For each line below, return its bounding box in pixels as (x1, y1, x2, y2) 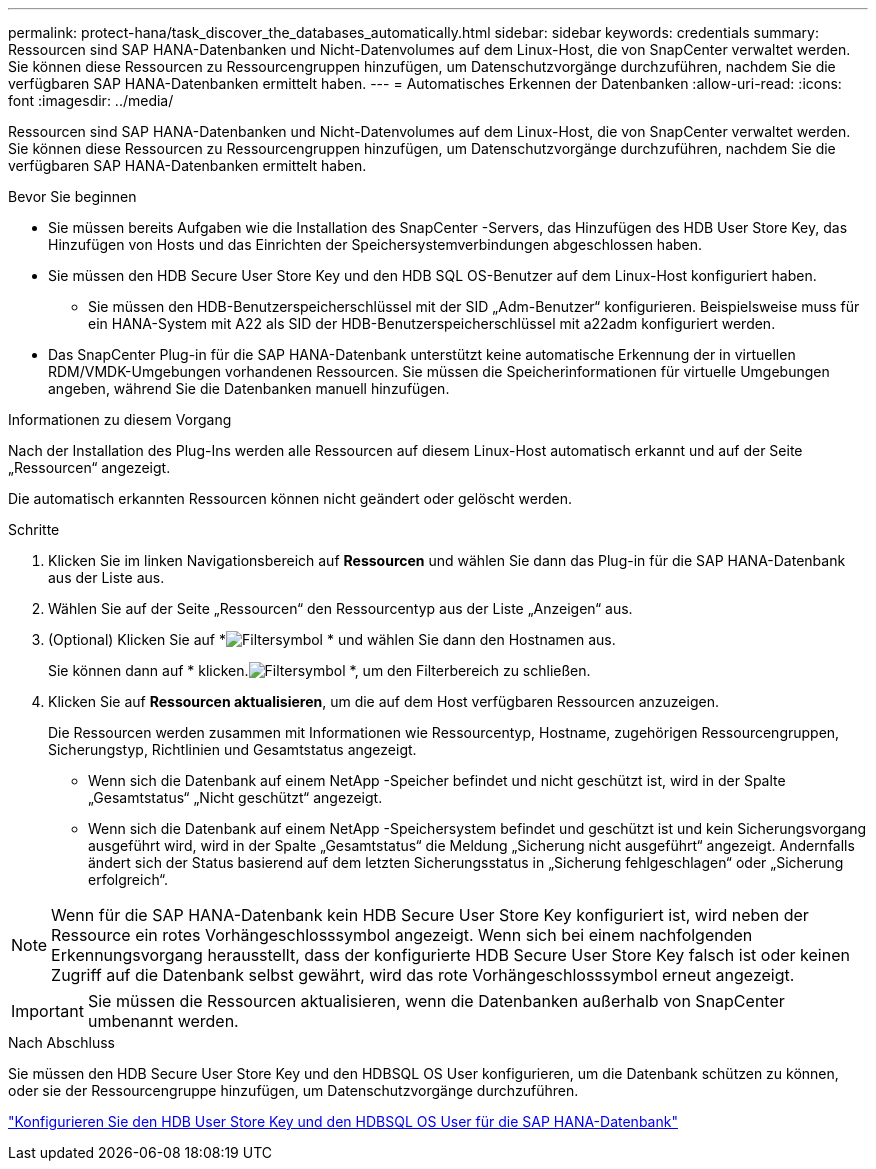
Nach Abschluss (8, 1034, 115, 1051)
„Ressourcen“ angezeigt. (8, 459, 171, 476)
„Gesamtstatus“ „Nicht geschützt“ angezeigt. (88, 789, 383, 806)
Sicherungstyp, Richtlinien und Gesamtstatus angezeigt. (48, 741, 417, 758)
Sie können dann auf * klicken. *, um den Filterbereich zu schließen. (48, 662, 591, 679)
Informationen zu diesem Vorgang (8, 411, 232, 428)
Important (11, 1001, 84, 1021)
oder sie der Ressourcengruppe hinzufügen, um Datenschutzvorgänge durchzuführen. (8, 1082, 579, 1099)
